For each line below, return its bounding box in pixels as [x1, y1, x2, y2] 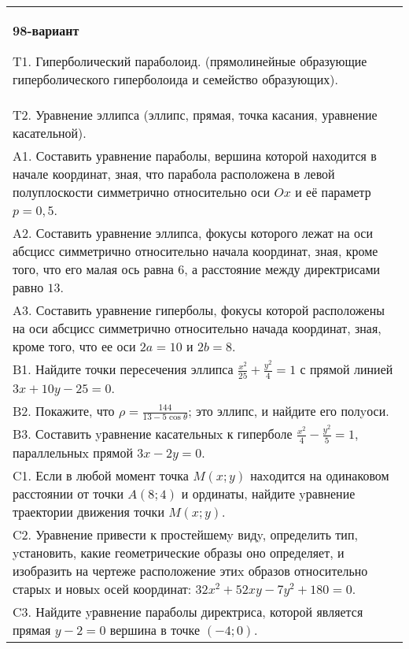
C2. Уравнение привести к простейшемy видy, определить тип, [13, 525, 358, 543]
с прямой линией [300, 360, 393, 378]
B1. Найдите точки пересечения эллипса [13, 360, 234, 378]
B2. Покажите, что [13, 401, 115, 420]
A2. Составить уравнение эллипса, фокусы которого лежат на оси [13, 224, 374, 242]
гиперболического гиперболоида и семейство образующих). [13, 70, 338, 88]
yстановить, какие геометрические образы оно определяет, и [13, 543, 345, 562]
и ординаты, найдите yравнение [181, 484, 356, 503]
